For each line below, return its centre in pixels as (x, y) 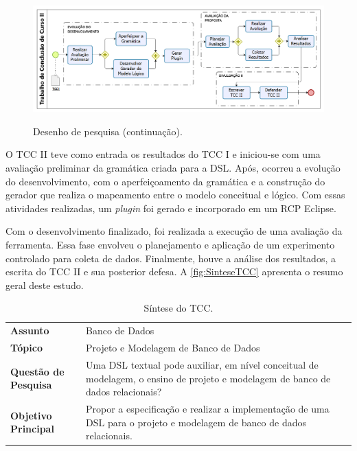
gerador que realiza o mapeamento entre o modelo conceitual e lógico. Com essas (175, 195)
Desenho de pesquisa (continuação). (108, 131)
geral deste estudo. (45, 285)
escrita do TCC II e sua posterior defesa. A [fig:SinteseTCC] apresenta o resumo (174, 271)
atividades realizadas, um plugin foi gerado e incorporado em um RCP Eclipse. (171, 208)
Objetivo (31, 415)
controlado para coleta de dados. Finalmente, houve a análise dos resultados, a (171, 258)
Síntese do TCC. (178, 308)
